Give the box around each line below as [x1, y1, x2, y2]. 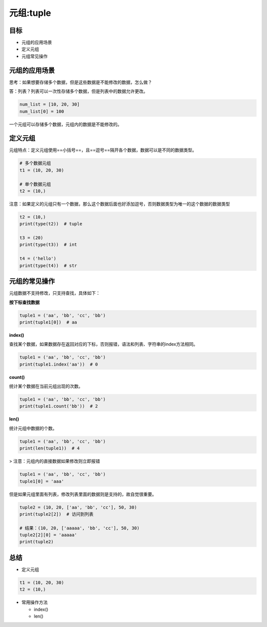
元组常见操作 [21, 53, 48, 59]
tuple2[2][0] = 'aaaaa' [19, 532, 78, 538]
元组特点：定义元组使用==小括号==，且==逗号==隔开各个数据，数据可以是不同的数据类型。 [9, 147, 197, 153]
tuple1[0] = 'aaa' [19, 478, 64, 484]
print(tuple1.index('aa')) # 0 [19, 362, 98, 367]
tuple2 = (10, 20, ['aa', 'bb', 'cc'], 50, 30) [19, 504, 137, 510]
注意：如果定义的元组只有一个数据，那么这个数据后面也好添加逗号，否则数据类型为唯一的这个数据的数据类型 [9, 201, 230, 207]
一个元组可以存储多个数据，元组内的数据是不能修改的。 [9, 121, 122, 127]
